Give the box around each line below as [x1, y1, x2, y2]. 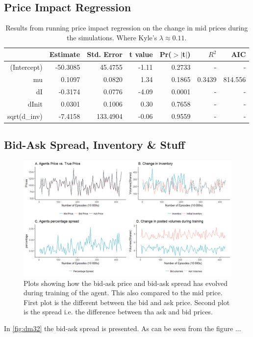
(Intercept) [10, 62, 43, 72]
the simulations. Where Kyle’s [66, 32, 157, 42]
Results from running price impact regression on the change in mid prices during [5, 23, 248, 33]
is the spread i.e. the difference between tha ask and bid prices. [24, 307, 213, 317]
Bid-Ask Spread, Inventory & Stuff [4, 137, 185, 152]
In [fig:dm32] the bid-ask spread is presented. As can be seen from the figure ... [4, 323, 241, 334]
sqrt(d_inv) [7, 111, 43, 121]
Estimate [49, 49, 80, 59]
